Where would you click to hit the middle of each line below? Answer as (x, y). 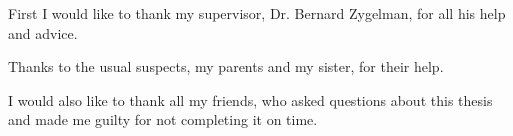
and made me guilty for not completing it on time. (163, 119)
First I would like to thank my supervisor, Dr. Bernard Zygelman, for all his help (257, 13)
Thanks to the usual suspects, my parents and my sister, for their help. (226, 66)
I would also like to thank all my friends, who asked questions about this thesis (250, 99)
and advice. (43, 32)
